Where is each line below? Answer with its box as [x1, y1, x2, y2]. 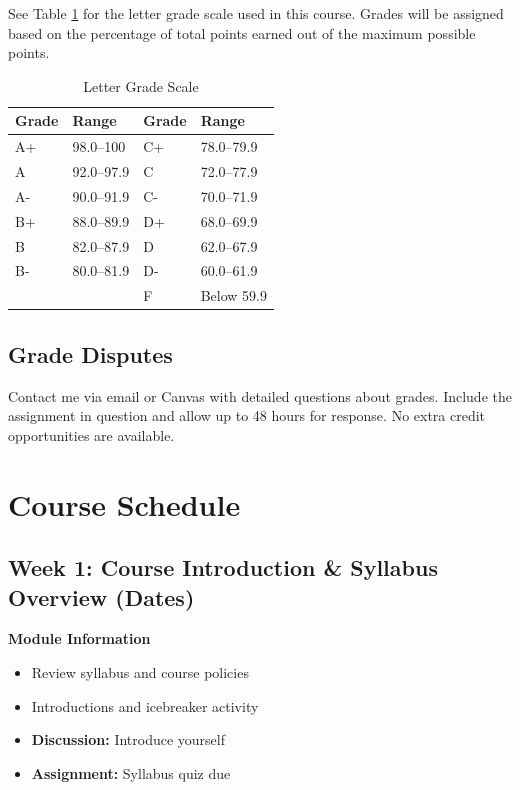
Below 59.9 [200, 285, 267, 306]
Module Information [8, 628, 151, 649]
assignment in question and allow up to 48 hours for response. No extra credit [8, 405, 486, 426]
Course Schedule [8, 483, 241, 524]
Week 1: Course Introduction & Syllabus [8, 552, 438, 583]
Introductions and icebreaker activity [31, 695, 259, 716]
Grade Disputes [8, 338, 173, 369]
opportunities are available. [8, 424, 175, 445]
